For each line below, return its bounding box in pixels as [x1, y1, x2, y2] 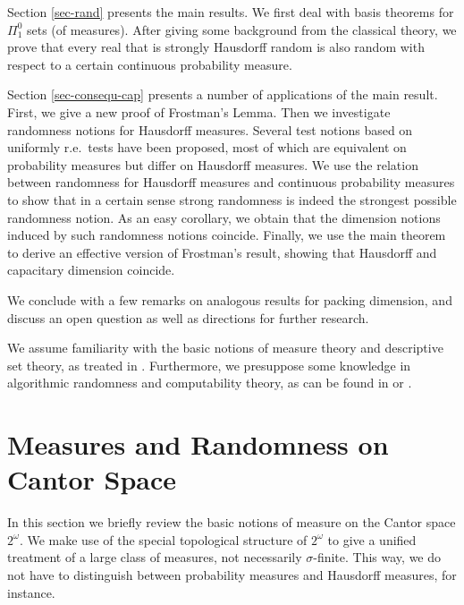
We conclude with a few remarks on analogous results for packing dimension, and [7, 290, 452, 309]
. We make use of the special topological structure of [19, 530, 308, 549]
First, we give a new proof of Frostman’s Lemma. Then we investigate [7, 102, 391, 121]
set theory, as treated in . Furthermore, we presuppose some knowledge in [7, 355, 411, 374]
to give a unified [327, 530, 417, 549]
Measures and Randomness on [7, 426, 389, 463]
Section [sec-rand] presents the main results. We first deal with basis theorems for [7, 3, 454, 21]
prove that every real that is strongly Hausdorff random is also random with [7, 38, 425, 56]
